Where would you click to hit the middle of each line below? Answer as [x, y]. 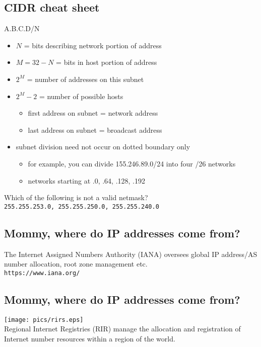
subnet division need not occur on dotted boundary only [103, 147]
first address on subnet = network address [93, 113]
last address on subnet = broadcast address [95, 129]
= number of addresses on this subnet [85, 79]
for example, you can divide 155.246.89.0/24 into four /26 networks [132, 163]
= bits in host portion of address [107, 62]
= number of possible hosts [81, 96]
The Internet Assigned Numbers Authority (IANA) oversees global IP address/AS [131, 254]
